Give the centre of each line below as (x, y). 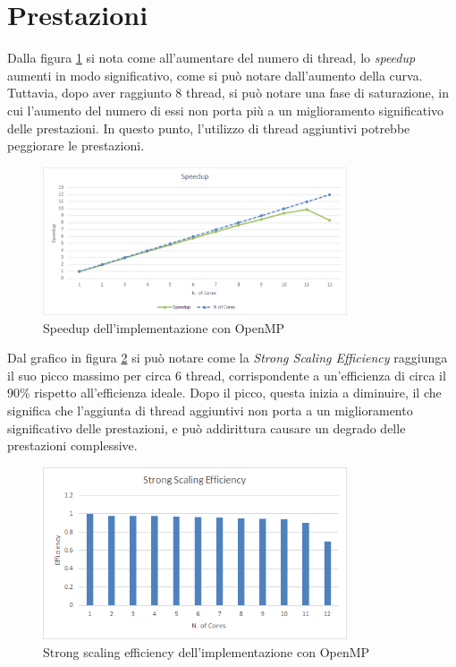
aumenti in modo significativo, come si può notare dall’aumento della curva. (215, 75)
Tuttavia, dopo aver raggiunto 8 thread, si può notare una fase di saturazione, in (228, 93)
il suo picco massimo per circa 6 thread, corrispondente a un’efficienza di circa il (227, 375)
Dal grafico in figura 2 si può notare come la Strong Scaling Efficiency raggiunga (228, 358)
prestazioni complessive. (72, 445)
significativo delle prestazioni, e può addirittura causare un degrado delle (207, 428)
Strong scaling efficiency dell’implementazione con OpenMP (207, 651)
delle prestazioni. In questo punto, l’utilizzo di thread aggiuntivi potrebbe (209, 128)
